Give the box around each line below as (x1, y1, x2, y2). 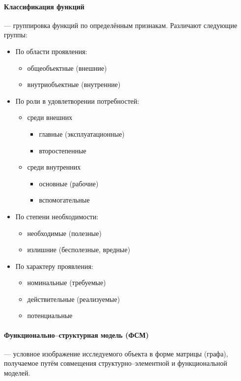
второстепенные (39, 145, 86, 155)
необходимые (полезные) (27, 228, 102, 238)
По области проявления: (15, 46, 87, 56)
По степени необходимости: (15, 211, 99, 221)
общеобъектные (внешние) (27, 62, 107, 73)
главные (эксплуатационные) (39, 128, 125, 139)
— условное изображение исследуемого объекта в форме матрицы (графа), (4, 348, 228, 358)
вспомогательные (39, 195, 90, 205)
